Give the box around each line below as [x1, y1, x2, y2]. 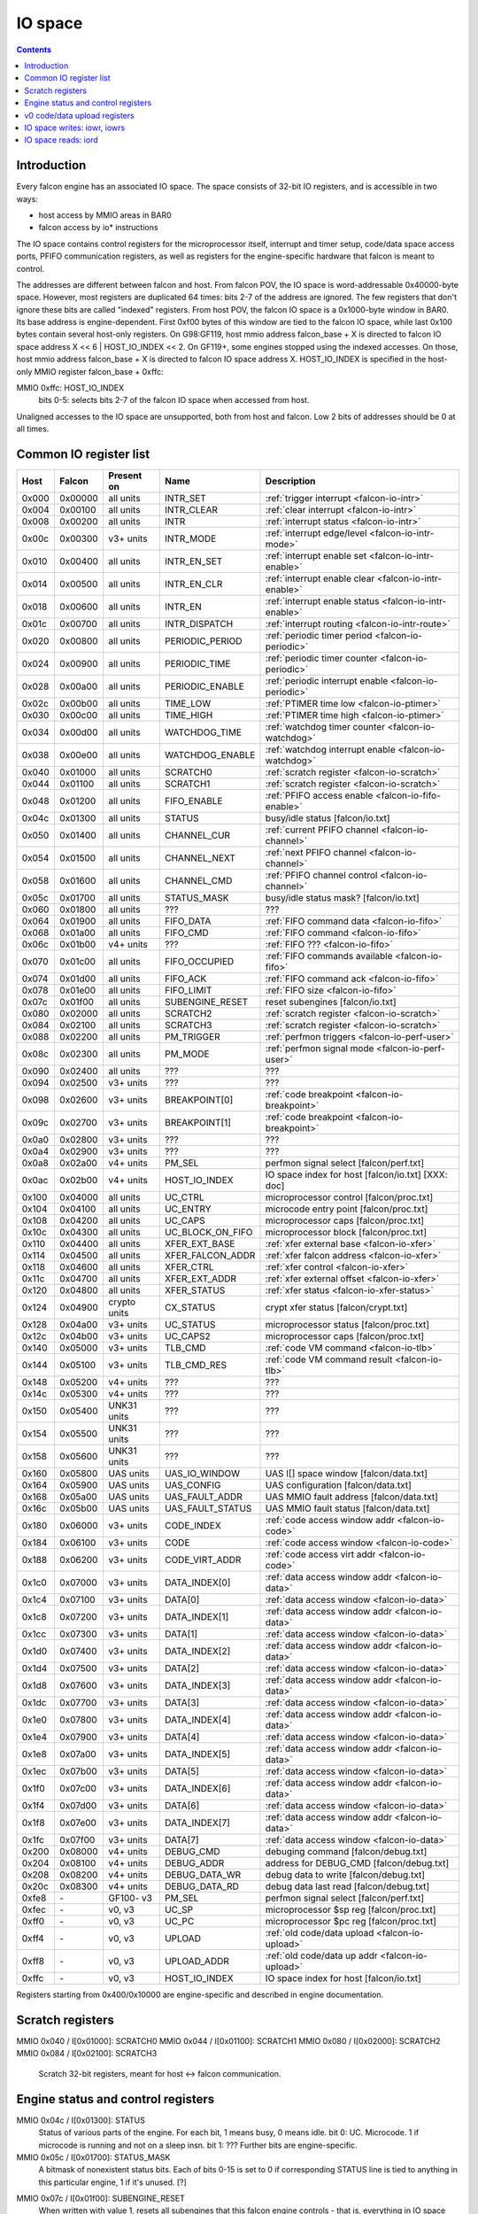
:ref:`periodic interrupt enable [265, 675, 389, 687]
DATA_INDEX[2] [164, 1645, 231, 1658]
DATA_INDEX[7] [164, 1816, 230, 1829]
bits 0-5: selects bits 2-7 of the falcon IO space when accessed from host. [38, 395, 310, 406]
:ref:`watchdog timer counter [265, 721, 385, 733]
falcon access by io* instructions [38, 222, 158, 233]
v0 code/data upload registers [24, 110, 135, 120]
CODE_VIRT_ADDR [164, 1554, 242, 1567]
